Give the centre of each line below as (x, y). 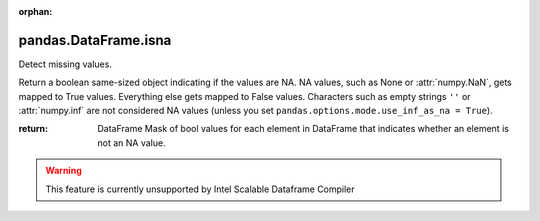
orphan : (35, 11)
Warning (63, 171)
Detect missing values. (65, 64)
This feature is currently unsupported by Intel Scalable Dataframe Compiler (200, 189)
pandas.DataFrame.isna (95, 40)
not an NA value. (131, 142)
